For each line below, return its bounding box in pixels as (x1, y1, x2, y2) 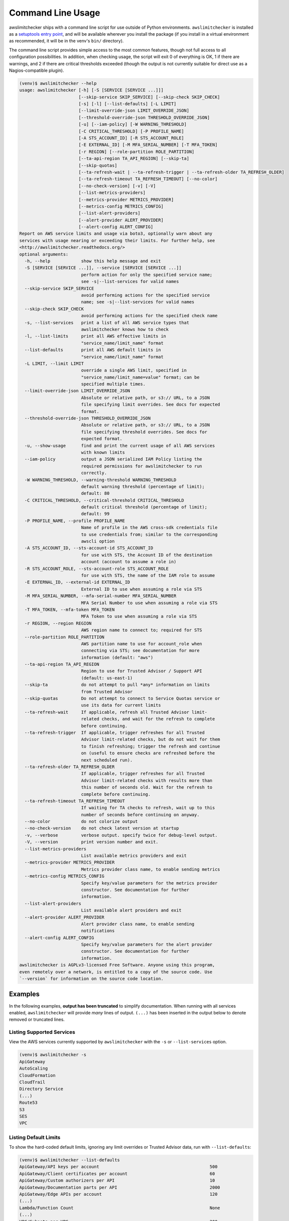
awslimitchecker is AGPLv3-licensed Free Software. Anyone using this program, (19, 962, 215, 968)
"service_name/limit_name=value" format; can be (81, 374, 200, 380)
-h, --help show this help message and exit (24, 258, 161, 264)
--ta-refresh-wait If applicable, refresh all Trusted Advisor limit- (24, 709, 207, 715)
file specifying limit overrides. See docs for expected (81, 402, 221, 407)
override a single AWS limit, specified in (81, 368, 187, 373)
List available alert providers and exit (81, 907, 182, 913)
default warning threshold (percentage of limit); (81, 484, 205, 489)
